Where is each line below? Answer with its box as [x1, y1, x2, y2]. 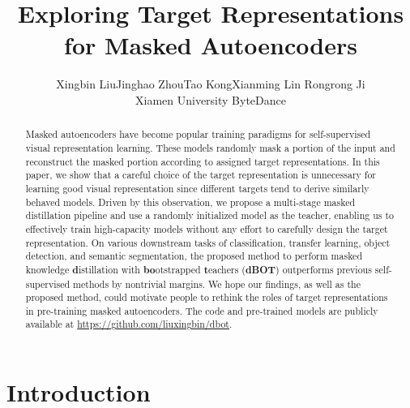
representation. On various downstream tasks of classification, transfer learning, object [25, 235, 391, 249]
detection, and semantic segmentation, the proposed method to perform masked [25, 249, 362, 263]
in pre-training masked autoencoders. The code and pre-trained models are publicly [25, 303, 378, 317]
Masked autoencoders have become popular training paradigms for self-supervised [25, 127, 371, 141]
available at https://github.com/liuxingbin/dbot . [25, 317, 233, 331]
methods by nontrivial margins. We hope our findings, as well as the [73, 277, 361, 290]
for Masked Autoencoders [64, 28, 357, 62]
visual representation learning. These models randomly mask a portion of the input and [25, 140, 395, 154]
